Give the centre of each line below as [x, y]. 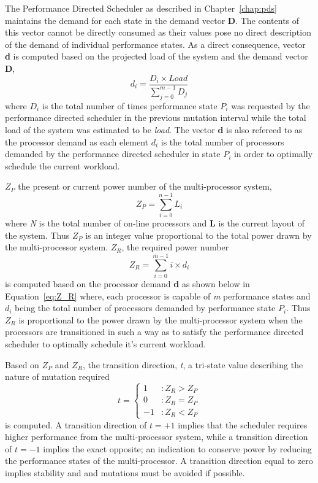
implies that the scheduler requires [243, 424]
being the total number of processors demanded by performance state [145, 308]
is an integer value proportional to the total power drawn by [199, 235]
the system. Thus [37, 235]
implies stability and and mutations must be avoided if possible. [125, 473]
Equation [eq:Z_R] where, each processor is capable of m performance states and [158, 296]
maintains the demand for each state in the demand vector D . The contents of [152, 20]
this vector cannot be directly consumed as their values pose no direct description [158, 32]
